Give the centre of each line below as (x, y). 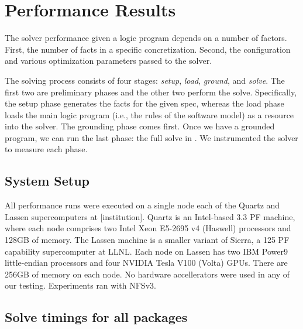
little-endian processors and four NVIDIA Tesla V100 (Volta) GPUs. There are (146, 263)
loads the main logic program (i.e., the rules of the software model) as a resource (149, 114)
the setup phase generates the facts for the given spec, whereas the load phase (144, 103)
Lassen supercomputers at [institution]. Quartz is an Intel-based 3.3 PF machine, (150, 216)
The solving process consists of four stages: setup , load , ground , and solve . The (145, 80)
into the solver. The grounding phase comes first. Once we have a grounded (140, 126)
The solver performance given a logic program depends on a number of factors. (146, 38)
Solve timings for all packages (96, 317)
